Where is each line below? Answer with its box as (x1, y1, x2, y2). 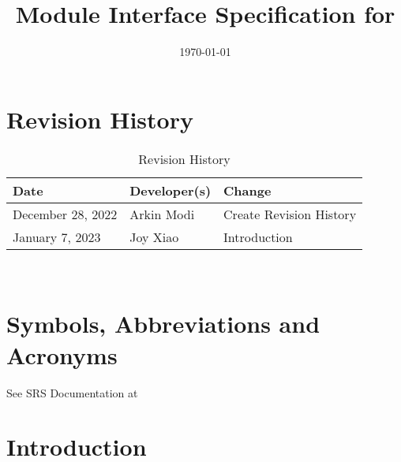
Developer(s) (129, 181, 212, 199)
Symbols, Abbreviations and (6, 307, 320, 340)
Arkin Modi (129, 204, 195, 223)
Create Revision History (223, 204, 357, 223)
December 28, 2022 (13, 204, 118, 223)
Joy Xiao (129, 227, 179, 246)
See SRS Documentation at (6, 384, 138, 401)
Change (223, 181, 272, 199)
